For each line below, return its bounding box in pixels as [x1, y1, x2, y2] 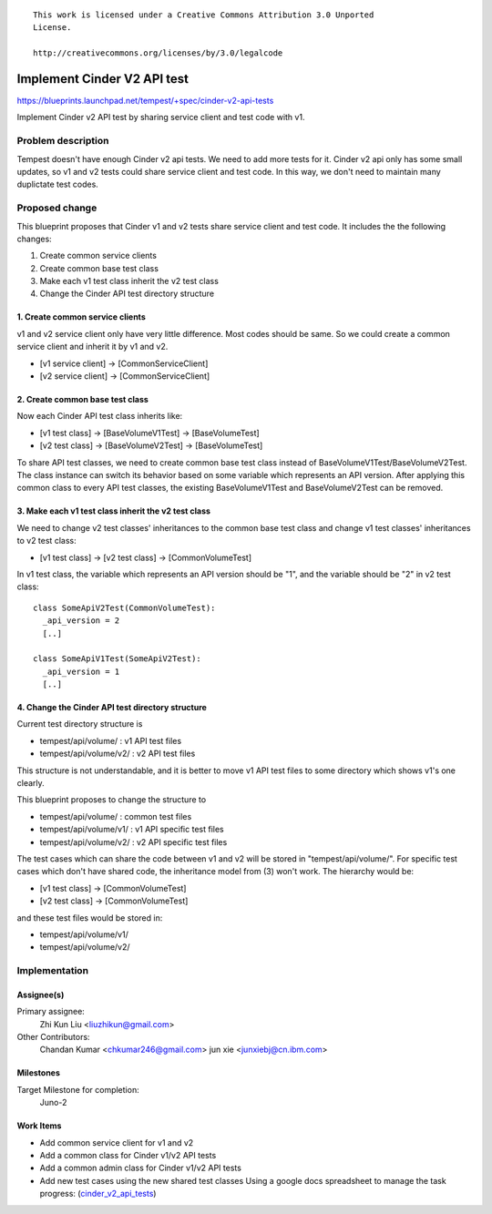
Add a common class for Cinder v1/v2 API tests [39, 1150, 217, 1161]
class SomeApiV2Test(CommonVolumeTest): [33, 602, 216, 613]
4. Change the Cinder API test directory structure [16, 702, 207, 713]
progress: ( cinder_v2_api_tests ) [39, 1188, 157, 1199]
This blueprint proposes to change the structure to [16, 794, 207, 805]
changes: [16, 233, 52, 244]
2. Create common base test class [16, 394, 149, 405]
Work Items [16, 1120, 62, 1131]
